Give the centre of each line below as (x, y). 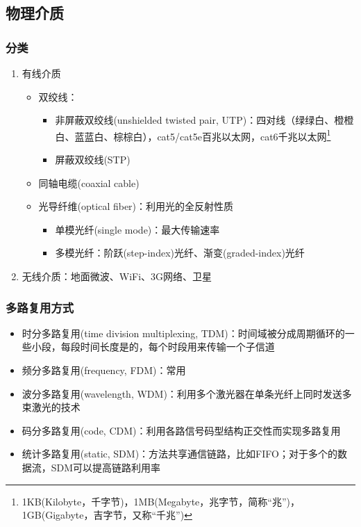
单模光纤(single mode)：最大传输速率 (137, 229)
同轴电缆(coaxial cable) (89, 183)
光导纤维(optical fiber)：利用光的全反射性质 (136, 206)
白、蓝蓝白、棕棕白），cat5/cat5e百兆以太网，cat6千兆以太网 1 (193, 135)
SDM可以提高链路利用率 (106, 467)
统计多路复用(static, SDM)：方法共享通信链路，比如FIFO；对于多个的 (179, 454)
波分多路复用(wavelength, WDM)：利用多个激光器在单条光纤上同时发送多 (187, 393)
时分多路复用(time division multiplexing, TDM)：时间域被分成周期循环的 (183, 333)
